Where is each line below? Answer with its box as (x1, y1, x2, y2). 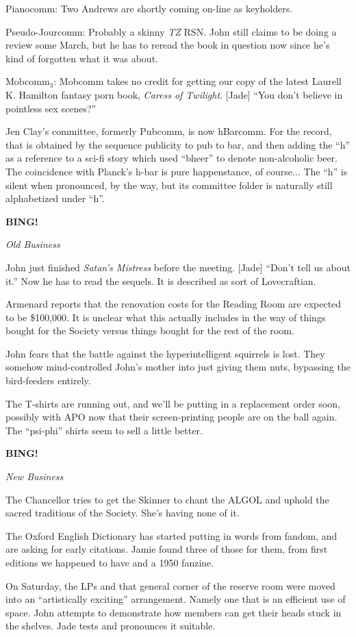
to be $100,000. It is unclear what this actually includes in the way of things (5, 310, 326, 324)
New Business (5, 469, 64, 484)
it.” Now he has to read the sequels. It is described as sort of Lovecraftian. (5, 273, 316, 288)
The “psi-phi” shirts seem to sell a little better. (5, 423, 203, 437)
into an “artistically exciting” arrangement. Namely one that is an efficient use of (5, 592, 346, 606)
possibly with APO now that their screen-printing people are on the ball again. (5, 410, 338, 424)
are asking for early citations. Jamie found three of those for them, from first (5, 542, 328, 556)
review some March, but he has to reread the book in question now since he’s (5, 38, 330, 52)
